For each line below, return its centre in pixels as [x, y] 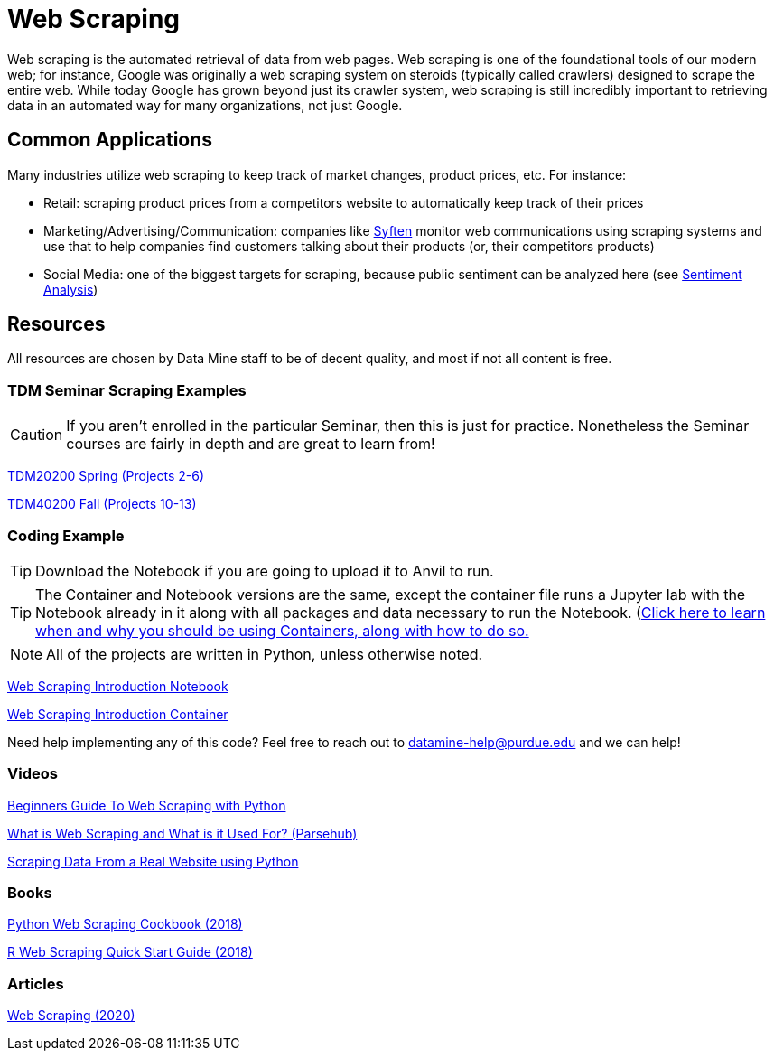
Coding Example [66, 535]
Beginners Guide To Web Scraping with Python [147, 805]
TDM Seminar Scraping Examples [127, 390]
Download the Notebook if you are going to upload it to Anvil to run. [265, 571]
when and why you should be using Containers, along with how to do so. [282, 630]
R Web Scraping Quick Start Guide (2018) [130, 952]
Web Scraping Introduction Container [118, 714]
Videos [33, 774]
